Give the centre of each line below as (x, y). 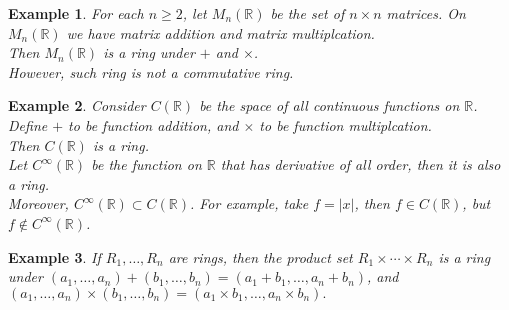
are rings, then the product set (260, 256)
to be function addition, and (153, 124)
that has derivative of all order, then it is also (360, 164)
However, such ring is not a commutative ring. (151, 71)
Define (28, 124)
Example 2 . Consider (77, 105)
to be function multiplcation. (345, 124)
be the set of (307, 13)
